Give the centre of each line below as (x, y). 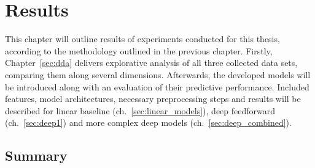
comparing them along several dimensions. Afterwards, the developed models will (158, 74)
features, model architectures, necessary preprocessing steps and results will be (153, 99)
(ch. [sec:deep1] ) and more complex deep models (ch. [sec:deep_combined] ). (148, 122)
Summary (36, 155)
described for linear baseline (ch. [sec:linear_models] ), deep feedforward (140, 110)
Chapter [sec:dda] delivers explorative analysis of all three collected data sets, (151, 63)
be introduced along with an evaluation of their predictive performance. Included (157, 86)
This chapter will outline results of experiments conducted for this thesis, (142, 39)
